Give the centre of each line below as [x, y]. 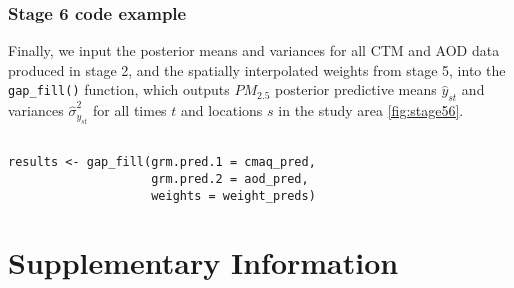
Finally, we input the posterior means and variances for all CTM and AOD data [254, 50]
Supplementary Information [203, 262]
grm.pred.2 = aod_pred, [230, 178]
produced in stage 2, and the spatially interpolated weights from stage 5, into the [257, 69]
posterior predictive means [356, 89]
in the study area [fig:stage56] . [371, 110]
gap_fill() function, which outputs [119, 89]
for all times [130, 110]
